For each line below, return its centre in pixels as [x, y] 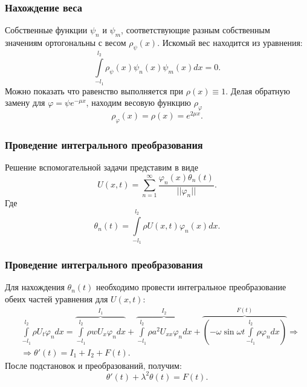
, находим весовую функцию [139, 102]
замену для [25, 102]
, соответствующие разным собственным [196, 30]
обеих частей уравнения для [57, 298]
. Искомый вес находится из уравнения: [230, 43]
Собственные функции [46, 30]
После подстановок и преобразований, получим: [93, 365]
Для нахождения [35, 287]
